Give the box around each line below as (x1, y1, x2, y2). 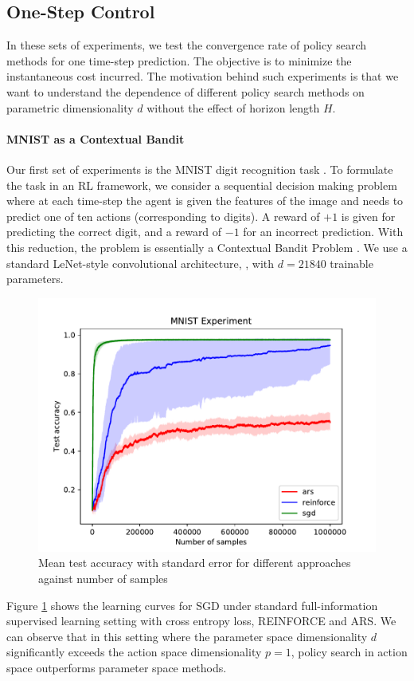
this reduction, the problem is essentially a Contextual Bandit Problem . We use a (6, 238, 408, 255)
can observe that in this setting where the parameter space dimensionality (6, 628, 368, 644)
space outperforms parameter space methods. (6, 659, 227, 675)
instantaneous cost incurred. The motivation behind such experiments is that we (6, 68, 399, 85)
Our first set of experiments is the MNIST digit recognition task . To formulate (6, 160, 393, 177)
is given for (341, 207, 396, 224)
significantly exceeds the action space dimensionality (6, 644, 262, 660)
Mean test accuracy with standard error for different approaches (38, 554, 351, 571)
